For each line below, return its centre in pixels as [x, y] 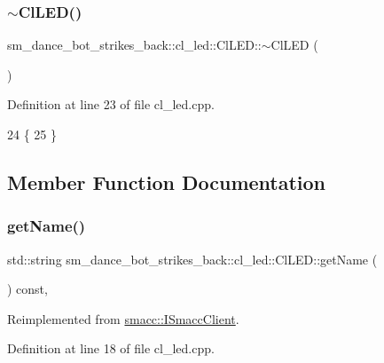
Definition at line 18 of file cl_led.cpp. [111, 348]
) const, [27, 289]
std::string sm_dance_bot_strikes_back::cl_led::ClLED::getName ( [192, 259]
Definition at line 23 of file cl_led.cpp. [111, 104]
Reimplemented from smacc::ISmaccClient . [123, 318]
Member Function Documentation [167, 181]
